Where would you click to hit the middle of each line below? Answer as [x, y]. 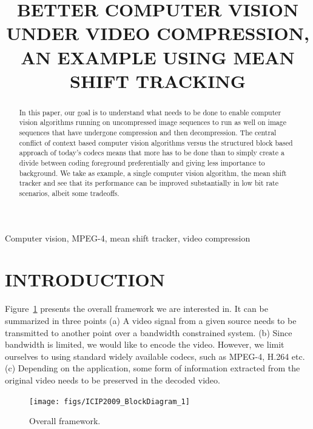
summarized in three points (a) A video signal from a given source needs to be [151, 320]
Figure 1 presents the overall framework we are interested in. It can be [136, 309]
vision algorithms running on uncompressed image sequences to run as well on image [153, 122]
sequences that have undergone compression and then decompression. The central [148, 133]
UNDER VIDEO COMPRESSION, [158, 33]
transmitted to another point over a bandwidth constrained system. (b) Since [149, 332]
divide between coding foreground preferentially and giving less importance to [142, 163]
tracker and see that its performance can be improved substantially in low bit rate [149, 183]
